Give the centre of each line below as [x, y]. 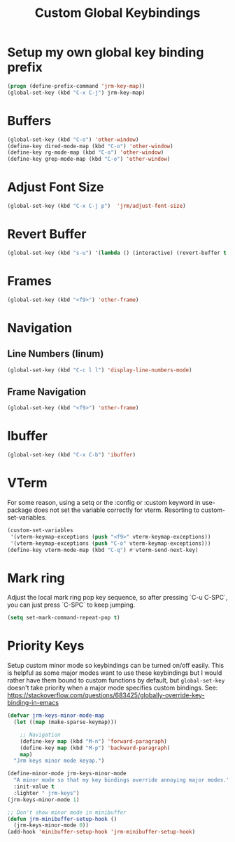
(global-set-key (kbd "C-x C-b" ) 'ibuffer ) [72, 455]
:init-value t [34, 787]
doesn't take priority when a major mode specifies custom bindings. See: [113, 688]
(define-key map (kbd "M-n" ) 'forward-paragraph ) [94, 741]
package [20, 510]
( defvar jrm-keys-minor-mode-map [56, 716]
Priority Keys [46, 646]
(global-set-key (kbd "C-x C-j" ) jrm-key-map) [76, 93]
